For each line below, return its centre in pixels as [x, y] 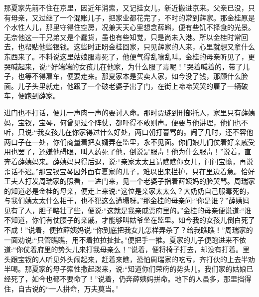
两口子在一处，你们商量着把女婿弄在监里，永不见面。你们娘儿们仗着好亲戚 [126, 142]
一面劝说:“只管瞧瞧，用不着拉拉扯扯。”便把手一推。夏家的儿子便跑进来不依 [125, 239]
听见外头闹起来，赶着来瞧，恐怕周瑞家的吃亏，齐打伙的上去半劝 [150, 259]
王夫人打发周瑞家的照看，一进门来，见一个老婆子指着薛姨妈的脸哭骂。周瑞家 [129, 181]
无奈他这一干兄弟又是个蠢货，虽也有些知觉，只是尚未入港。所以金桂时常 [123, 37]
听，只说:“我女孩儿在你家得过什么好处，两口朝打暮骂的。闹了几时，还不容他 [129, 132]
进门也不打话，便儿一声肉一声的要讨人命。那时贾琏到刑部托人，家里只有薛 [126, 112]
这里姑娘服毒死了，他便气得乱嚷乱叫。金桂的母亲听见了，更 [157, 56]
